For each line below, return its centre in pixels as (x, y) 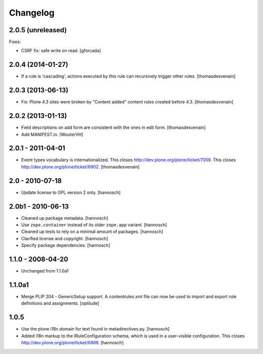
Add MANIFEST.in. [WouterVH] (52, 134)
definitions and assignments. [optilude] (60, 303)
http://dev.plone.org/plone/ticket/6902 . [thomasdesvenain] (80, 167)
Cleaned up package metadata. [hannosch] (65, 218)
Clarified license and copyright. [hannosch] (65, 238)
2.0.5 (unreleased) (38, 30)
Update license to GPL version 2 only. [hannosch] (71, 192)
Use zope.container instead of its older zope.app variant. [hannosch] (94, 225)
